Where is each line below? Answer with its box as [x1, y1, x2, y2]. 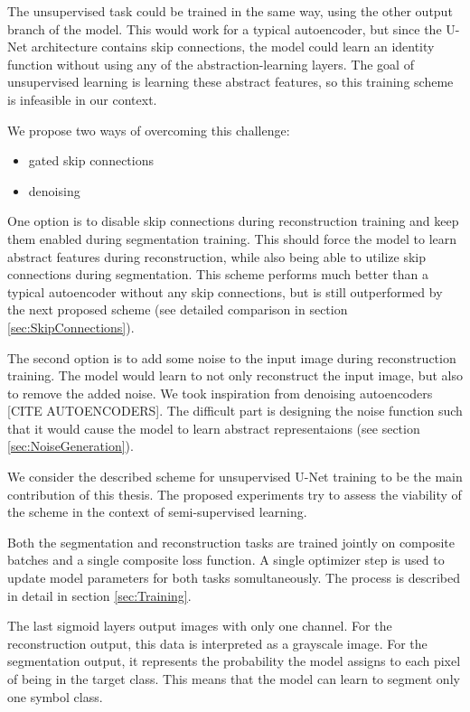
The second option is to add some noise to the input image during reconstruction [7, 348, 456, 367]
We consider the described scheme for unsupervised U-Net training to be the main [7, 467, 463, 486]
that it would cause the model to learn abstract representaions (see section [7, 418, 420, 437]
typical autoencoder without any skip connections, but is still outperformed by [7, 282, 443, 301]
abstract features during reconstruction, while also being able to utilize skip [7, 247, 426, 266]
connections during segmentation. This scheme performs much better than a [7, 265, 429, 284]
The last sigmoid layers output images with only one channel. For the [7, 616, 392, 635]
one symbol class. [7, 687, 103, 706]
